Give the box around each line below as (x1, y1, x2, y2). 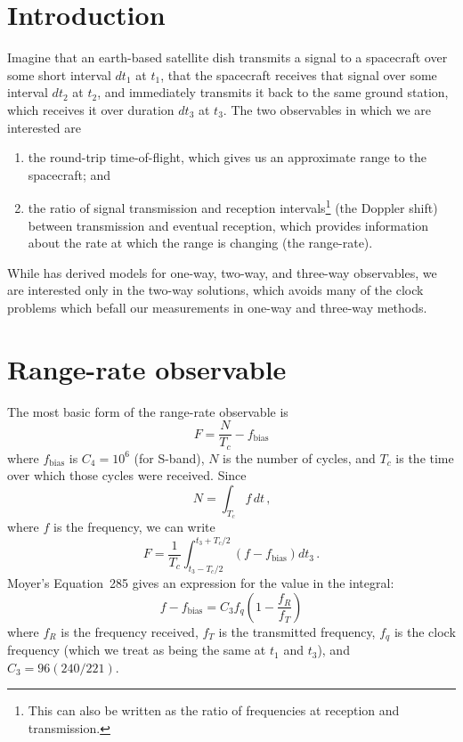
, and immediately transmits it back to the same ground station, (97, 83, 449, 102)
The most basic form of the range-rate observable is (7, 402, 288, 420)
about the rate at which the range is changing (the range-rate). (28, 233, 373, 252)
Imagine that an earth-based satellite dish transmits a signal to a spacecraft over (7, 48, 448, 67)
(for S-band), (134, 448, 205, 467)
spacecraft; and (28, 165, 111, 183)
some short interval (7, 65, 111, 84)
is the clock (394, 622, 456, 640)
